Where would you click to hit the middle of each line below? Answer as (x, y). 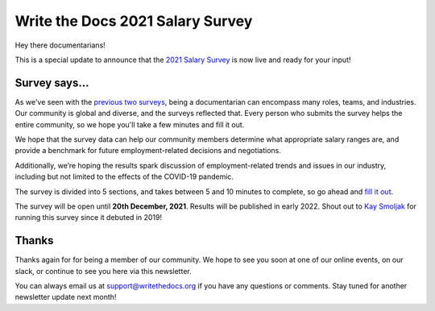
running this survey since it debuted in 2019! (89, 218)
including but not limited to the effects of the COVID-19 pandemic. (124, 176)
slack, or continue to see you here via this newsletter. (104, 271)
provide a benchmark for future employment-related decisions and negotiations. (148, 151)
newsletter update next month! (66, 297)
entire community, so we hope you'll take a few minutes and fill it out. (130, 124)
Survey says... (52, 83)
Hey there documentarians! (60, 45)
